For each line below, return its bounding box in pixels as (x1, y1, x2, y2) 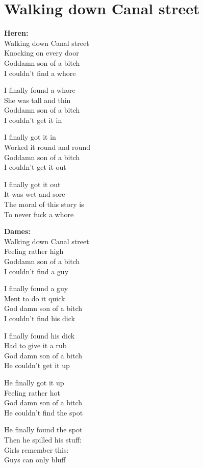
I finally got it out (4, 178, 61, 189)
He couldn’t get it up (4, 360, 70, 371)
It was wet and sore (4, 189, 65, 199)
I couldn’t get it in (4, 114, 62, 125)
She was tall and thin (4, 94, 71, 105)
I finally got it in (4, 132, 56, 142)
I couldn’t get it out (4, 162, 66, 172)
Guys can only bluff (4, 454, 66, 465)
